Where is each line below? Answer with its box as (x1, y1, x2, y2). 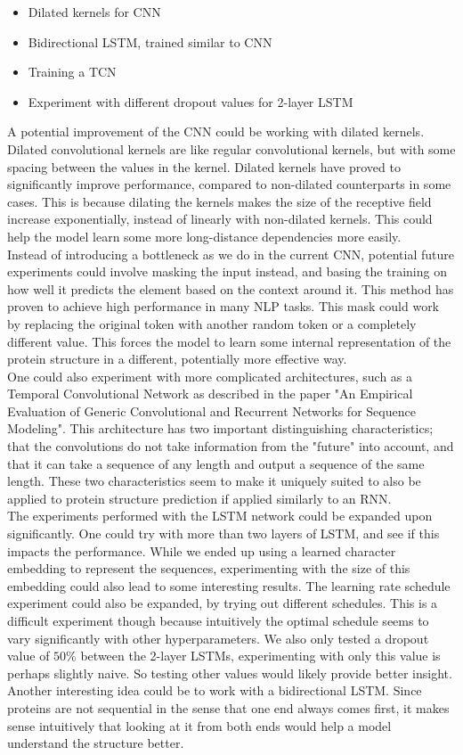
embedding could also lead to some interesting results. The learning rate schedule (7, 576, 451, 595)
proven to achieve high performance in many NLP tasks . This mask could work (7, 297, 440, 316)
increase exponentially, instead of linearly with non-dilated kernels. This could (7, 209, 433, 228)
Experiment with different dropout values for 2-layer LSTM (28, 92, 353, 111)
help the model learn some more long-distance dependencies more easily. (7, 226, 402, 245)
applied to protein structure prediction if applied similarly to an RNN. (7, 488, 392, 507)
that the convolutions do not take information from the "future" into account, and (7, 437, 454, 455)
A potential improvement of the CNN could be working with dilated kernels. (7, 122, 425, 141)
